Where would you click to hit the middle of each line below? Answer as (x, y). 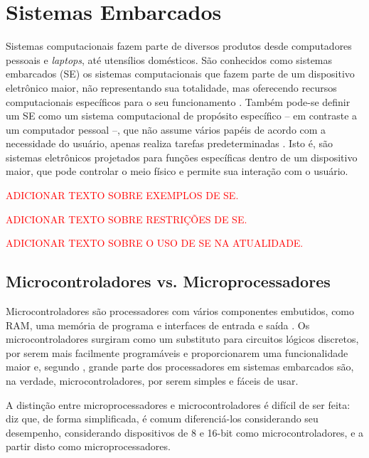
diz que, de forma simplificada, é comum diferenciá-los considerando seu (162, 419)
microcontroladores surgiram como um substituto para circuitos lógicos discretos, (182, 339)
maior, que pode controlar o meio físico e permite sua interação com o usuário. (177, 171)
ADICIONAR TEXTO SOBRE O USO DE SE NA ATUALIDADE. (155, 243)
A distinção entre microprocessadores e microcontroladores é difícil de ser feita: (178, 404)
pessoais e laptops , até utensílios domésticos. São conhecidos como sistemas (169, 59)
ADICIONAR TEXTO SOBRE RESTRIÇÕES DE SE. (127, 219)
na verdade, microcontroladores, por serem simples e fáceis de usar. (152, 381)
